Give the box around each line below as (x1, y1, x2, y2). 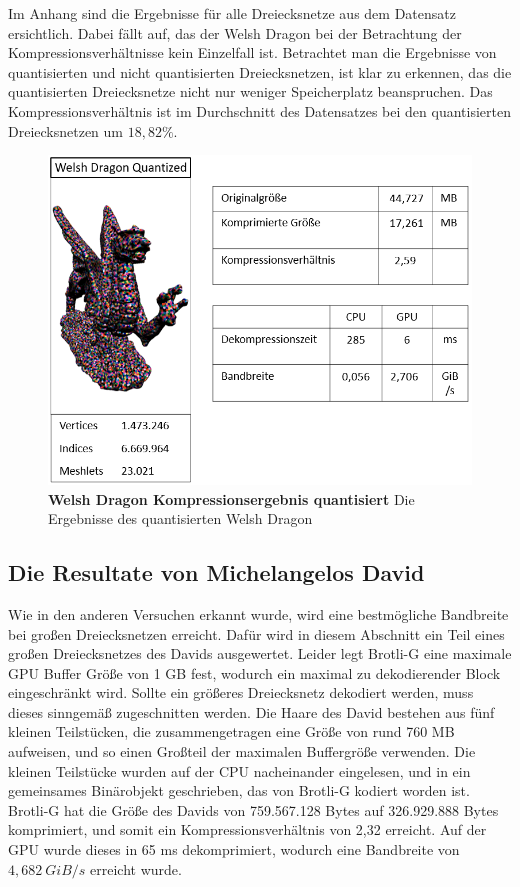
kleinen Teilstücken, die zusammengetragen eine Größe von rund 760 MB (8, 721, 455, 742)
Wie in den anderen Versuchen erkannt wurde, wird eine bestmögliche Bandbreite (8, 603, 509, 624)
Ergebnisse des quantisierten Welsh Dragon (48, 508, 313, 529)
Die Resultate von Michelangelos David (8, 557, 425, 588)
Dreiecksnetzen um (8, 120, 124, 141)
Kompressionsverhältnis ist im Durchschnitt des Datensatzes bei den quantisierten (8, 100, 511, 121)
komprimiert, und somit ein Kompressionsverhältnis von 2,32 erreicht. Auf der (8, 819, 487, 840)
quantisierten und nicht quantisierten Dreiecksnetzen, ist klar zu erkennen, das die (8, 61, 512, 82)
